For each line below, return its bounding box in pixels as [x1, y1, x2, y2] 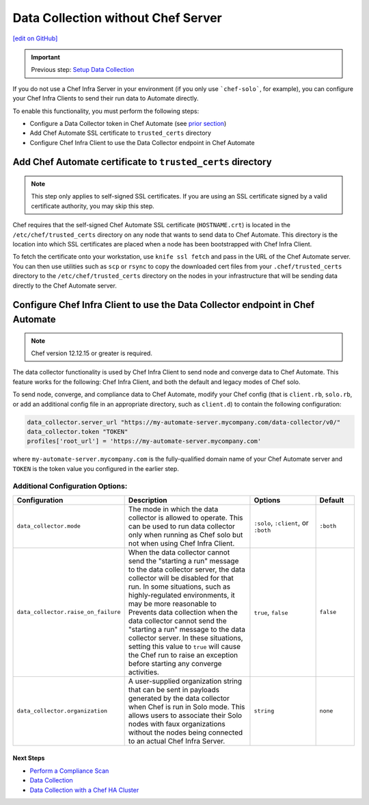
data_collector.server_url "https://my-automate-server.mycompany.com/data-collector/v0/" [27, 418, 341, 426]
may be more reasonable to [128, 599, 217, 609]
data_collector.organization [16, 707, 108, 715]
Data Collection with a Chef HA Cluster [29, 786, 139, 794]
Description [128, 495, 167, 504]
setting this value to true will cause [128, 641, 241, 651]
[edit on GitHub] [12, 34, 58, 42]
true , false [254, 607, 288, 617]
